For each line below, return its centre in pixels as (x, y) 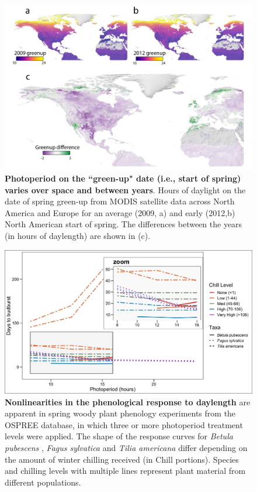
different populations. (43, 482)
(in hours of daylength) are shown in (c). (78, 235)
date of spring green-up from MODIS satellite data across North (120, 201)
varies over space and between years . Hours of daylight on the (125, 189)
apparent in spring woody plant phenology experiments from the (120, 413)
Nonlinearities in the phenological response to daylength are (128, 402)
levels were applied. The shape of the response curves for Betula (119, 436)
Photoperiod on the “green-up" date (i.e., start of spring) (123, 178)
